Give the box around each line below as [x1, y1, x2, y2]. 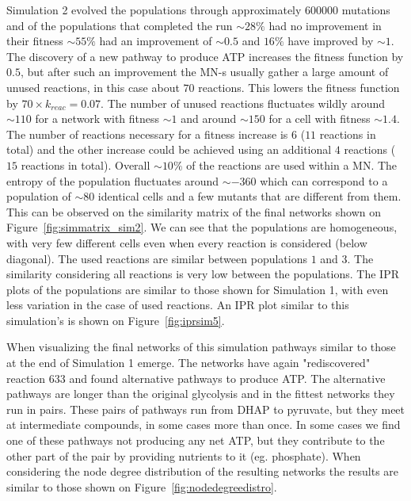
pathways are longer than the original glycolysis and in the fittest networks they [6, 385, 395, 402]
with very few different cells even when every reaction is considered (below [6, 234, 367, 250]
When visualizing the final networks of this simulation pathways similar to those [6, 338, 396, 355]
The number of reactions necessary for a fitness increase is [6, 125, 288, 142]
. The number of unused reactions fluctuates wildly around [101, 94, 386, 111]
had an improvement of [99, 33, 212, 49]
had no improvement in [268, 17, 382, 33]
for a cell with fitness [268, 110, 371, 127]
